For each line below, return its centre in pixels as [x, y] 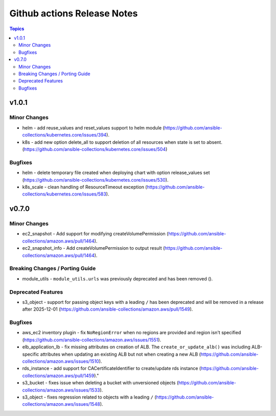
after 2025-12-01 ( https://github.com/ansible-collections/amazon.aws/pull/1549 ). [108, 309]
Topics [17, 29]
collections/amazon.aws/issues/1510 [61, 361]
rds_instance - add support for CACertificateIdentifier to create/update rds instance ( [112, 368]
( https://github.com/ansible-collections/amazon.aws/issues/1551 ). [92, 340]
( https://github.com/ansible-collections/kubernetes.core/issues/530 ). [95, 180]
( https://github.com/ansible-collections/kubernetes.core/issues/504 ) [95, 149]
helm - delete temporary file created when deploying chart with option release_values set [116, 173]
